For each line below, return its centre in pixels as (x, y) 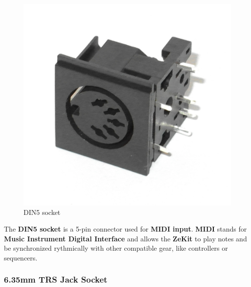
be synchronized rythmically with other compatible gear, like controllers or (116, 248)
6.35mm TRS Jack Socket (56, 279)
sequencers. (21, 257)
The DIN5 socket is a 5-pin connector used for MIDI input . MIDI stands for (125, 229)
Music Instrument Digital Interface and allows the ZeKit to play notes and (125, 238)
